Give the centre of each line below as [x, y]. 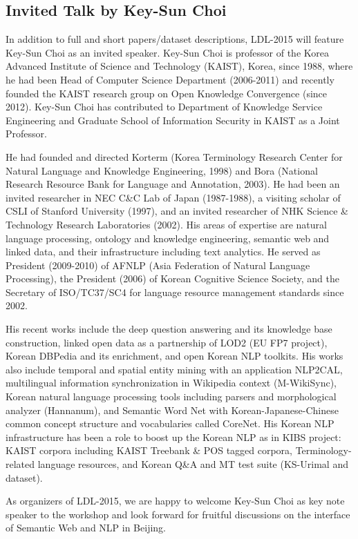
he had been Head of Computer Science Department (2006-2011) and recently [170, 79]
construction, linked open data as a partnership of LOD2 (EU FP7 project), [167, 342]
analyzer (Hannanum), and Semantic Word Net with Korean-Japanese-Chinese [172, 410]
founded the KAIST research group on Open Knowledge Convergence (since [167, 93]
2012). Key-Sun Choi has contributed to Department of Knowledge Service [164, 107]
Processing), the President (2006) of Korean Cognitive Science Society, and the [172, 278]
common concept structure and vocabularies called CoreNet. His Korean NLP [170, 423]
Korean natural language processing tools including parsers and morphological [171, 396]
